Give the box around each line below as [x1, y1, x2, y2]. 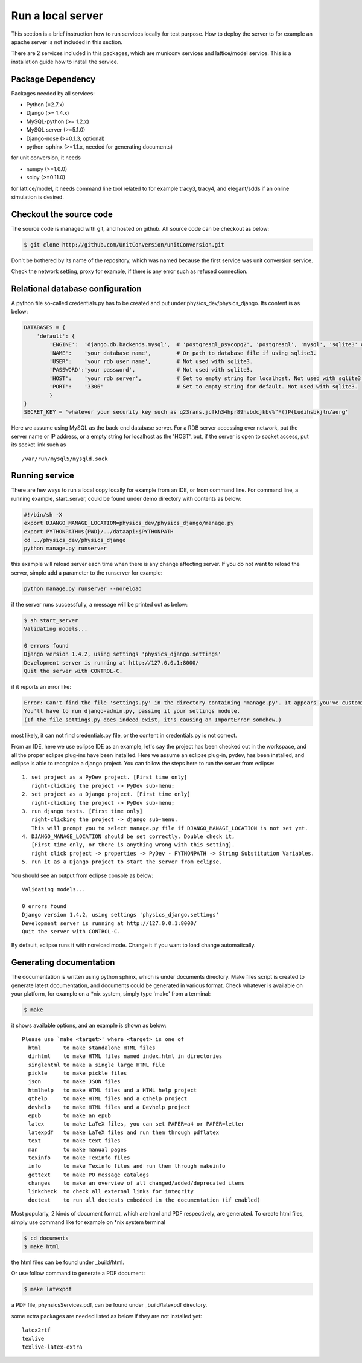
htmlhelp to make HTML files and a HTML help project [28, 1086, 197, 1094]
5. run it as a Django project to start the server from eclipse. [22, 859, 223, 865]
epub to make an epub [28, 1112, 112, 1119]
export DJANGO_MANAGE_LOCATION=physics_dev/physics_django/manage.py [24, 520, 234, 527]
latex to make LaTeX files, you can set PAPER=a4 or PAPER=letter [28, 1121, 245, 1127]
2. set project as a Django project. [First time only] [22, 791, 191, 797]
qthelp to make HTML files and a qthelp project [28, 1095, 188, 1102]
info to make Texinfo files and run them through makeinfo [28, 1163, 226, 1170]
